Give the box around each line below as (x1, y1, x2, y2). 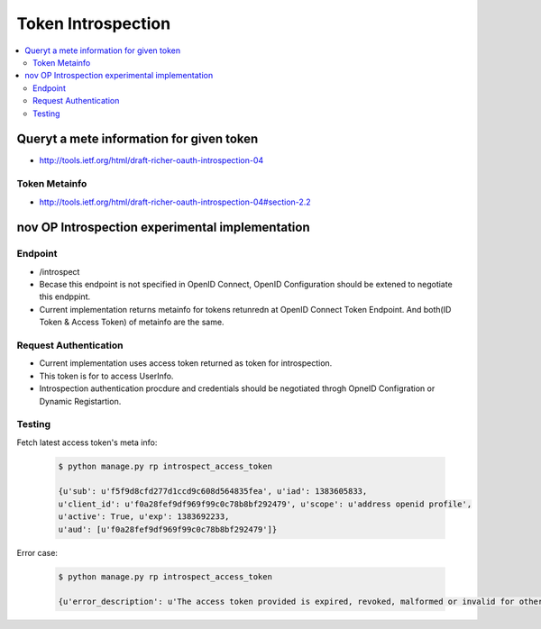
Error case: (16, 547, 59, 558)
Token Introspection (16, 14, 171, 33)
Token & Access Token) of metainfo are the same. (39, 316, 225, 328)
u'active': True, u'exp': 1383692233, (58, 512, 230, 522)
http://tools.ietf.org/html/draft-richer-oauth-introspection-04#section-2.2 (39, 196, 311, 207)
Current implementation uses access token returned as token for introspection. (39, 358, 333, 369)
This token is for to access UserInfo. (39, 370, 174, 381)
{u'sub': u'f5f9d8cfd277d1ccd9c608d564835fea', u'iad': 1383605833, (58, 487, 368, 497)
